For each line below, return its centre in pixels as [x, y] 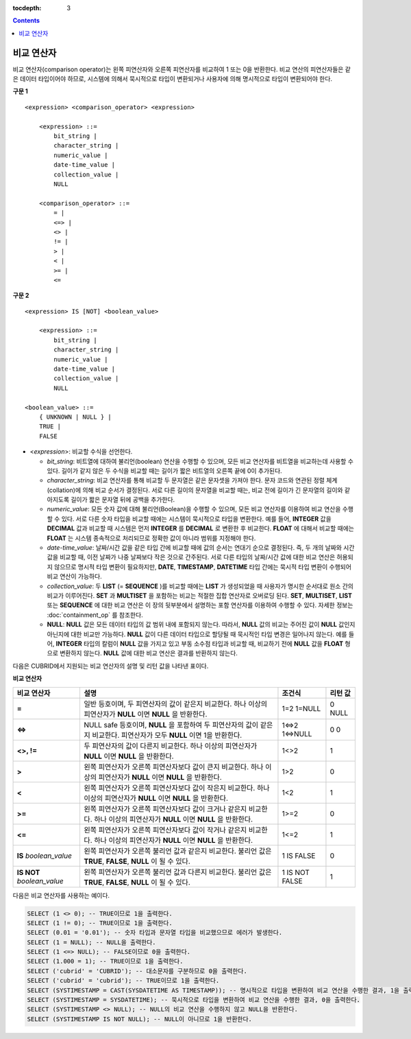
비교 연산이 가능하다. [74, 576]
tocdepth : [27, 8]
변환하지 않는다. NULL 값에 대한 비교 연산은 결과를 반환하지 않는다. [148, 653]
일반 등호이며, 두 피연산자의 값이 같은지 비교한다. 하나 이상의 [176, 703]
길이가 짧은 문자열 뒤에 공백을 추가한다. [123, 500]
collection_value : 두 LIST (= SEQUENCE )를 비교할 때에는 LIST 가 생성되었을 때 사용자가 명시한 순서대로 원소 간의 [200, 586]
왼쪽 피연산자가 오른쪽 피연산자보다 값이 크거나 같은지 [165, 808]
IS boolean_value [44, 856]
